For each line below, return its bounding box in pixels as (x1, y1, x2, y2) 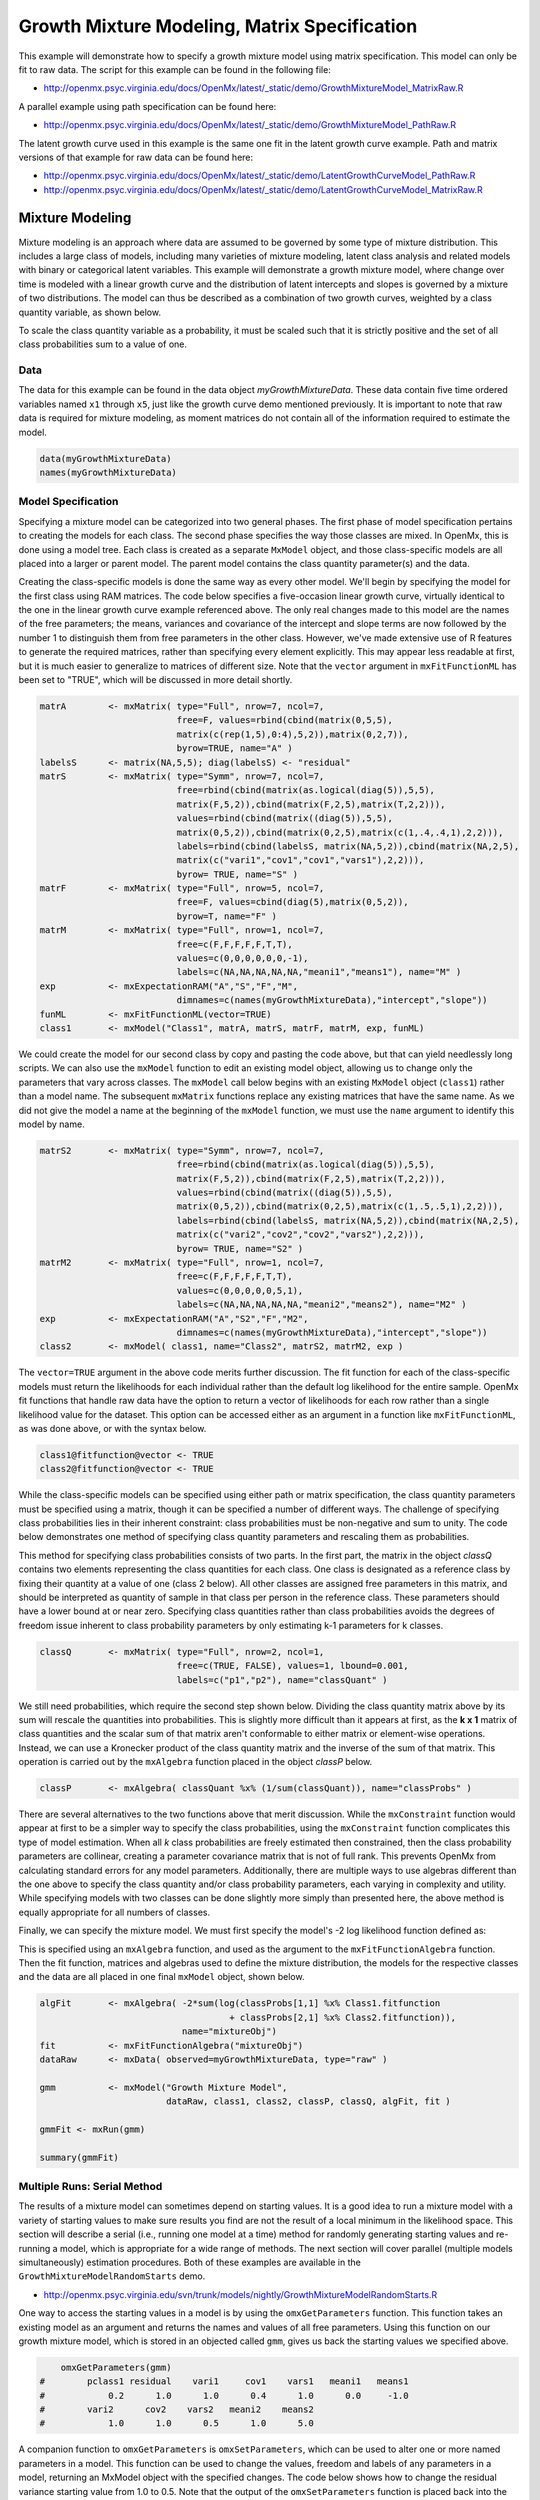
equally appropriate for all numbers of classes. (18, 1906, 210, 1918)
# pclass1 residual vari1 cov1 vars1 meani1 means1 (39, 2376, 409, 2387)
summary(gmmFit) (39, 2151, 120, 2163)
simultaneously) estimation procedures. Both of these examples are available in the (18, 2256, 362, 2268)
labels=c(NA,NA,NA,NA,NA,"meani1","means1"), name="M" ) (176, 966, 462, 978)
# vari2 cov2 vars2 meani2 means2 (39, 2404, 314, 2415)
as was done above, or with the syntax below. (18, 1422, 207, 1434)
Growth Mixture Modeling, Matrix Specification (18, 15, 418, 37)
